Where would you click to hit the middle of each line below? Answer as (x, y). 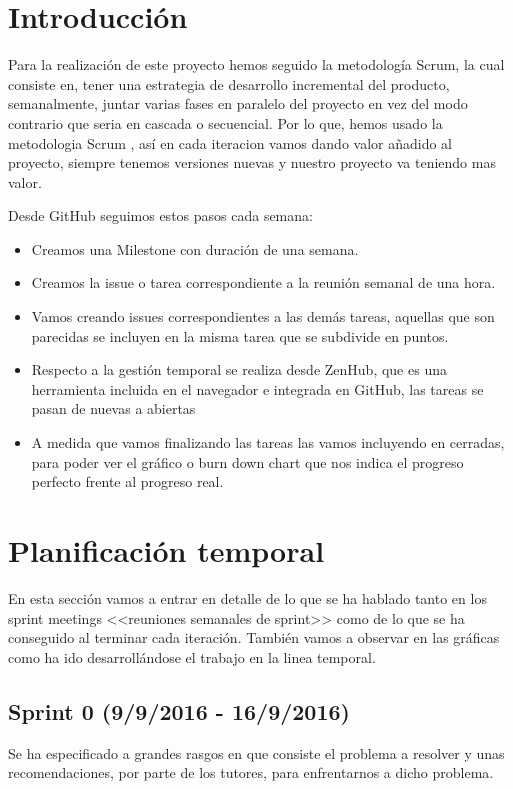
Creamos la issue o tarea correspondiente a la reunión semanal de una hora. (263, 282)
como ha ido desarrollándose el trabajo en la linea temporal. (192, 656)
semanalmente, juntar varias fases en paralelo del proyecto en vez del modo (238, 103)
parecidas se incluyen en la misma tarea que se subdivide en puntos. (240, 335)
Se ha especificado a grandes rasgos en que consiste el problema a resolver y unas (256, 752)
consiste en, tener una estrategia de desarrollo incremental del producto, (229, 83)
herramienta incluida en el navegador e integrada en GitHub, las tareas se (257, 388)
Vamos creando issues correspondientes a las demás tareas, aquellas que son (263, 316)
